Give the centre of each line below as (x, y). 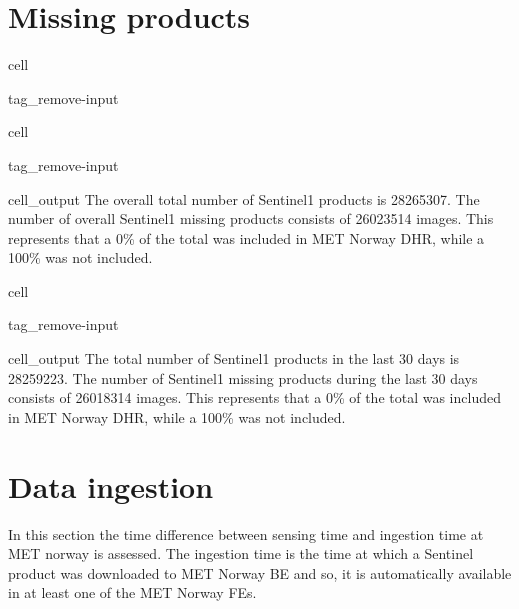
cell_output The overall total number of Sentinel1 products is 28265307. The (244, 198)
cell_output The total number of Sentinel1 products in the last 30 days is (234, 358)
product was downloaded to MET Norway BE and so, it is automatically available (260, 572)
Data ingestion (111, 485)
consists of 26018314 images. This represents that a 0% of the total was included (254, 397)
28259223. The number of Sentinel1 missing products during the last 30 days (243, 377)
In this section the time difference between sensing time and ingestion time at (246, 533)
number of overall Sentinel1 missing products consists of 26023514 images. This (251, 218)
